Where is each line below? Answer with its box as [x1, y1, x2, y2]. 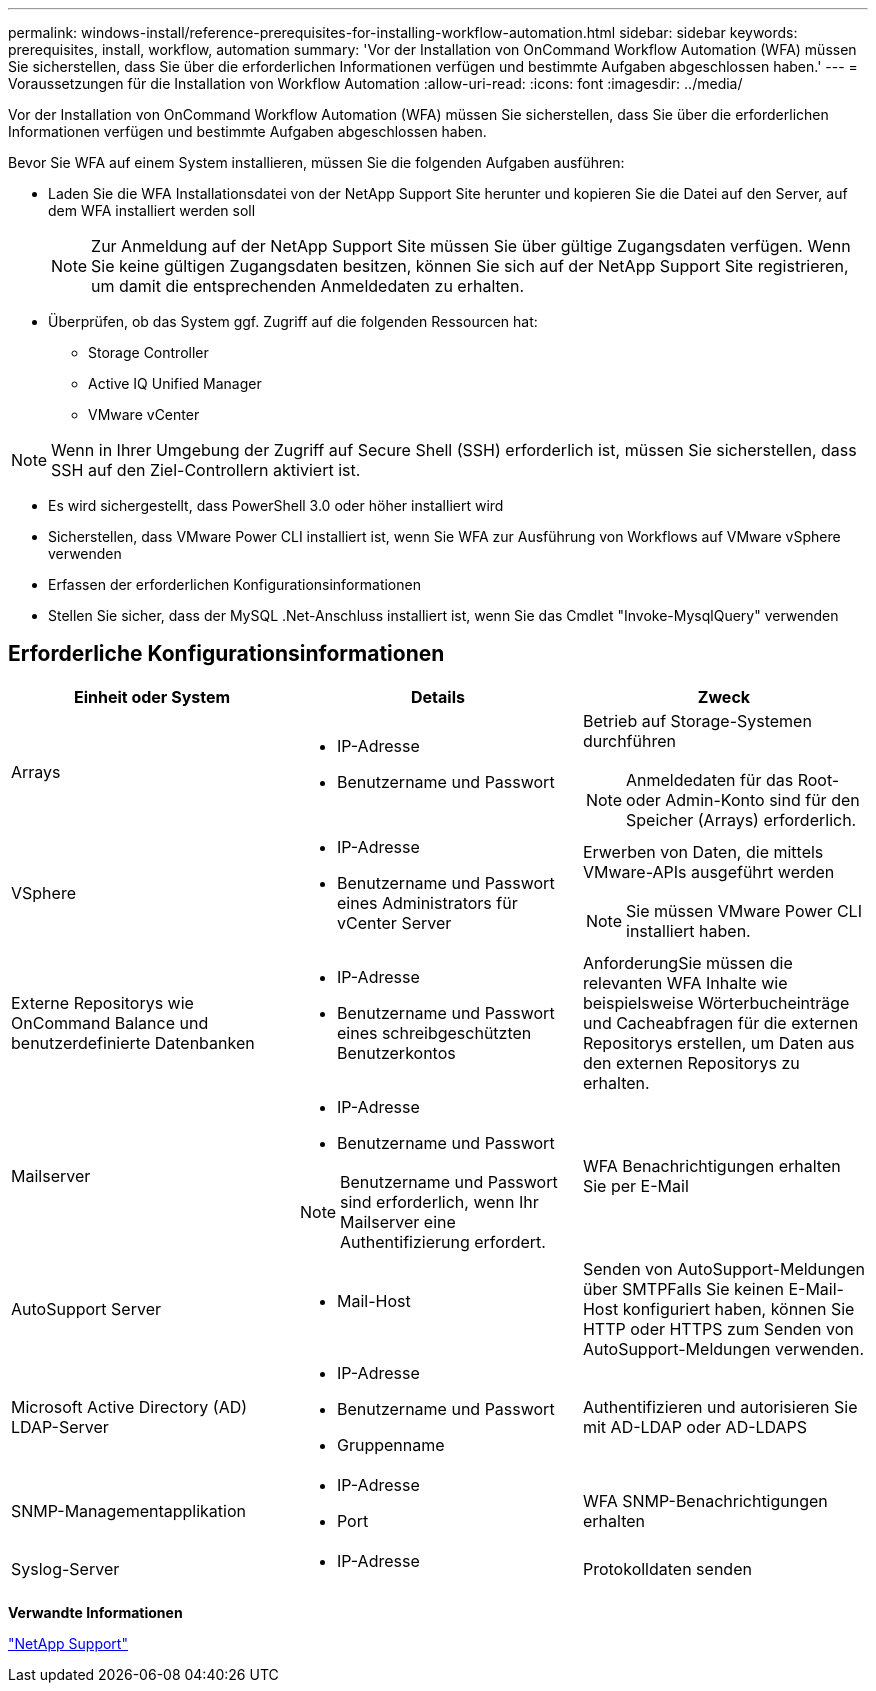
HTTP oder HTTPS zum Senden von [582, 1318, 854, 1339]
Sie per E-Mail [582, 1175, 689, 1196]
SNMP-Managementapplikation [11, 1500, 246, 1521]
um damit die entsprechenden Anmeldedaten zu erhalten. [91, 276, 524, 296]
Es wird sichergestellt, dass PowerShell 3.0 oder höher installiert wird [48, 497, 504, 514]
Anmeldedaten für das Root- [626, 769, 840, 790]
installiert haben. [626, 920, 751, 941]
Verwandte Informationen [8, 1603, 183, 1621]
